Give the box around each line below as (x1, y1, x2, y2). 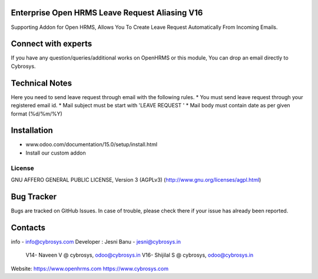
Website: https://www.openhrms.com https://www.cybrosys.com (11, 265, 169, 272)
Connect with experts (11, 39, 92, 49)
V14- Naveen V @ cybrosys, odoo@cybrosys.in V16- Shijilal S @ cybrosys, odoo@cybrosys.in (25, 251, 254, 259)
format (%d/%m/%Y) (11, 110, 63, 117)
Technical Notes (11, 78, 72, 88)
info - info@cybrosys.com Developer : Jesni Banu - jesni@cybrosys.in (11, 238, 181, 245)
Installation (11, 126, 53, 136)
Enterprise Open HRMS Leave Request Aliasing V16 (11, 8, 203, 18)
